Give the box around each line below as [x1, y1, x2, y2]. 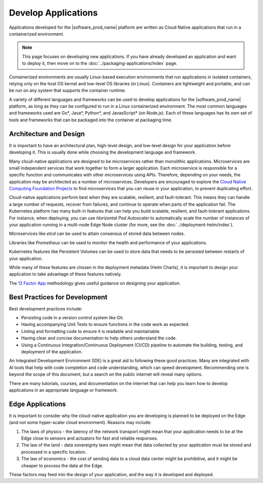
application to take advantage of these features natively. [9, 271, 122, 277]
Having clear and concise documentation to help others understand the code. [21, 335, 177, 341]
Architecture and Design [9, 130, 85, 138]
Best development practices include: [9, 306, 83, 311]
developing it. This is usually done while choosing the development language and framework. [9, 149, 197, 155]
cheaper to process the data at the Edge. [21, 463, 103, 468]
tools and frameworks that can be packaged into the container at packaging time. [9, 117, 172, 123]
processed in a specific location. [21, 449, 87, 455]
